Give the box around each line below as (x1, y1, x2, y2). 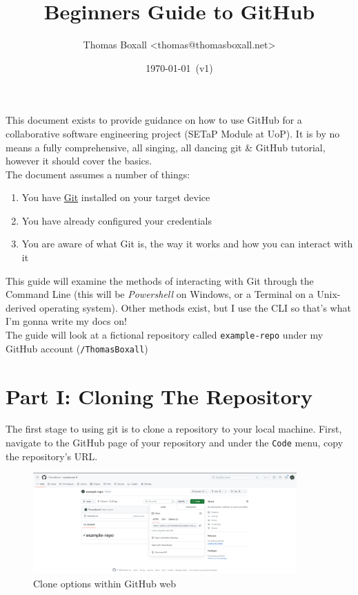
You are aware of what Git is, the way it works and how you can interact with (21, 236, 353, 251)
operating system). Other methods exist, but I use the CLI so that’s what (39, 300, 351, 314)
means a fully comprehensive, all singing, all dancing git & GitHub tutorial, (6, 140, 326, 154)
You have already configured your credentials (21, 213, 212, 227)
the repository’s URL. (6, 448, 98, 463)
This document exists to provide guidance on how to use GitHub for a (6, 113, 302, 127)
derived (6, 300, 37, 314)
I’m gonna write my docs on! (6, 314, 127, 328)
